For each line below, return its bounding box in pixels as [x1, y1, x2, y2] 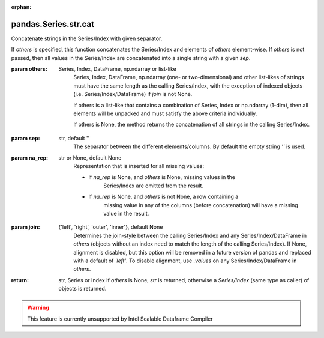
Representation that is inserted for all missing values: [73, 162, 204, 169]
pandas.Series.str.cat [11, 19, 94, 29]
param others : [11, 65, 47, 73]
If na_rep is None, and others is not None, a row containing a [88, 193, 239, 201]
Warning [27, 304, 49, 312]
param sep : [11, 134, 40, 142]
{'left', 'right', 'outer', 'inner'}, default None [58, 223, 163, 231]
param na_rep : [11, 154, 49, 161]
